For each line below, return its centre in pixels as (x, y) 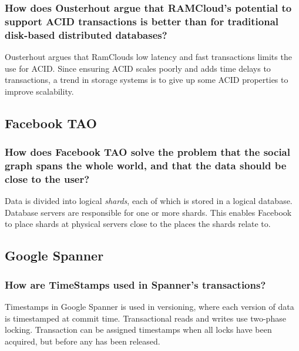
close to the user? (47, 178)
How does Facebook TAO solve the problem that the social (147, 152)
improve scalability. (39, 91)
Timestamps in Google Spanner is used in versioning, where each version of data (149, 307)
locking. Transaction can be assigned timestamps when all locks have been (138, 330)
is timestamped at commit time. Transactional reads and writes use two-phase (145, 318)
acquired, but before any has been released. (83, 341)
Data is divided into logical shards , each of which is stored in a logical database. (149, 201)
